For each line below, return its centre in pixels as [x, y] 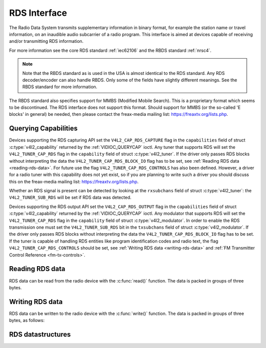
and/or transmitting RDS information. [46, 41]
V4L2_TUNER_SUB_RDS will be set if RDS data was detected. [70, 198]
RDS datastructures [40, 334]
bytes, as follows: [27, 320]
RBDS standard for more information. [60, 87]
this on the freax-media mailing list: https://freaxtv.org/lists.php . [74, 181]
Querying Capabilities [43, 128]
